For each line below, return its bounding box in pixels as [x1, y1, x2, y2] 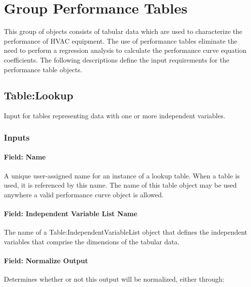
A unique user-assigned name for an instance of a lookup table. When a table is [4, 170, 240, 180]
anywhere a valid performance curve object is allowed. [4, 189, 164, 199]
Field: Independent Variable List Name [4, 208, 137, 218]
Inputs [4, 131, 30, 143]
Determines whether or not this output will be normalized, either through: [4, 274, 224, 284]
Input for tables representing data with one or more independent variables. [4, 111, 225, 121]
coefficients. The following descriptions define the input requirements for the [4, 54, 229, 64]
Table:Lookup [4, 88, 74, 103]
